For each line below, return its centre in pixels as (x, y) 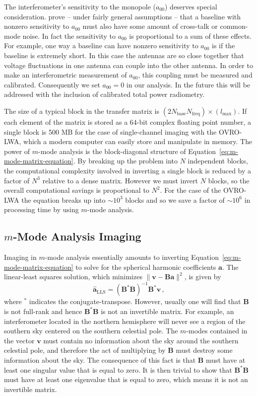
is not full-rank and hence (43, 311)
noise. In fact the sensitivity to (69, 36)
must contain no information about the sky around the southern (141, 340)
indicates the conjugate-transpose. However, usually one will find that (135, 301)
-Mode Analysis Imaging (77, 236)
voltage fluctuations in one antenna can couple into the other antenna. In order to (128, 65)
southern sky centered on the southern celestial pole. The (91, 331)
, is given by (203, 277)
